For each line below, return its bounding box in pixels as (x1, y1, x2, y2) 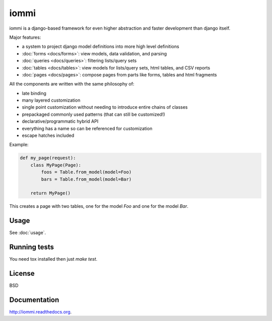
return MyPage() (30, 190, 71, 196)
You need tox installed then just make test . (9, 256, 98, 262)
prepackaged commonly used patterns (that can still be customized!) (22, 111, 166, 117)
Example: (9, 141, 29, 148)
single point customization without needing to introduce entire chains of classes (22, 104, 188, 110)
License (9, 269, 35, 278)
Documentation (9, 295, 59, 304)
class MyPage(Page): (30, 162, 82, 168)
